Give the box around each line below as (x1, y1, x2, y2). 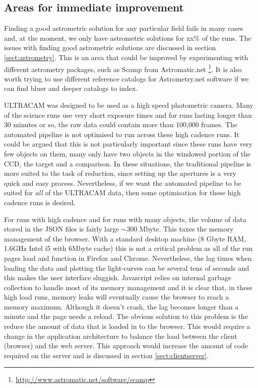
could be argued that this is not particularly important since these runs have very (4, 139, 253, 149)
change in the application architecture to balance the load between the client (4, 330, 237, 341)
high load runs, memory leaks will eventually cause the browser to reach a (4, 292, 229, 302)
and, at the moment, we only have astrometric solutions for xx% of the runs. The (4, 32, 252, 43)
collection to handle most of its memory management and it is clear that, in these (4, 282, 253, 292)
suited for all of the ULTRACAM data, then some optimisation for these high (4, 187, 241, 198)
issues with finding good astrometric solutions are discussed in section (4, 42, 216, 53)
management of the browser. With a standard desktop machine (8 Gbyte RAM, (4, 233, 246, 243)
